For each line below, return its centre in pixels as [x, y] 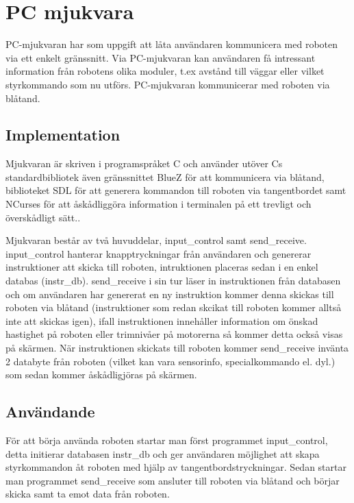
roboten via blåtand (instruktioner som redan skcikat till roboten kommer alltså [174, 307]
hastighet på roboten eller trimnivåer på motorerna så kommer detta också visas [174, 334]
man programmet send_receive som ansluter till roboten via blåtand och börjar [173, 480]
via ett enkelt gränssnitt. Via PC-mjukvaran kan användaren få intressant [161, 57]
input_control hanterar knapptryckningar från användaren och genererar [159, 253]
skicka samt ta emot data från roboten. [88, 494]
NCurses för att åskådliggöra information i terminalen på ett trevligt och [159, 204]
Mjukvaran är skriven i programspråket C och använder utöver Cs [144, 163]
